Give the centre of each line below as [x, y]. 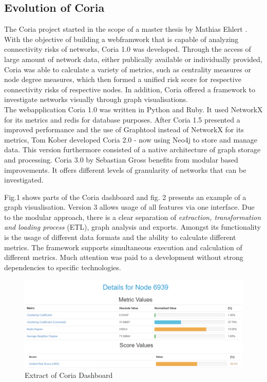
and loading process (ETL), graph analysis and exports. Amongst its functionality [132, 227]
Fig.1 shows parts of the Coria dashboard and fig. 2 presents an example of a [125, 197]
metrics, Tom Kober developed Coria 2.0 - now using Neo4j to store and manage [131, 139]
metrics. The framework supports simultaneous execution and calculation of [123, 247]
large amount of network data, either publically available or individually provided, [133, 59]
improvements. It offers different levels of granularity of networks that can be [125, 169]
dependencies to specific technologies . [63, 267]
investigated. [24, 180]
